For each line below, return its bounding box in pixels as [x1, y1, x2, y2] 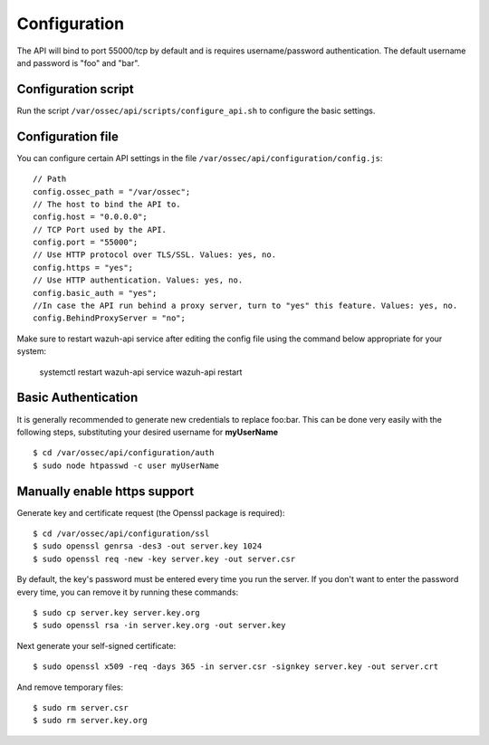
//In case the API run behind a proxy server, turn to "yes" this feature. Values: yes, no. [33, 301, 458, 311]
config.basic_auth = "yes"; [33, 288, 158, 298]
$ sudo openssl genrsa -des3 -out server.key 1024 [33, 541, 263, 551]
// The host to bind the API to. [33, 199, 181, 209]
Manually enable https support [16, 483, 195, 499]
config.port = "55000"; [33, 237, 139, 248]
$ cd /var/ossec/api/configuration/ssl [33, 528, 210, 539]
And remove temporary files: [16, 682, 124, 692]
